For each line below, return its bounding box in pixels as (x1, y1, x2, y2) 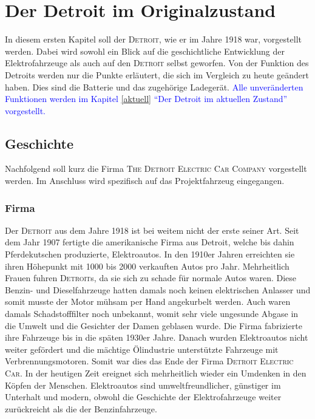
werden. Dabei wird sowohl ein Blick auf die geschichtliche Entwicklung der (5, 44, 285, 57)
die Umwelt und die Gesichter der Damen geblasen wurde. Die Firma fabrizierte (5, 319, 302, 332)
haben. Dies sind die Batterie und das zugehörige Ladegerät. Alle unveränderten (5, 80, 303, 93)
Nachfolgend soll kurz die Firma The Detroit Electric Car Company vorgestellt (5, 162, 307, 175)
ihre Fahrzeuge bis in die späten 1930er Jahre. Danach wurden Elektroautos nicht (5, 331, 308, 344)
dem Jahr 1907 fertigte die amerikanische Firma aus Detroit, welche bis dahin (5, 236, 294, 248)
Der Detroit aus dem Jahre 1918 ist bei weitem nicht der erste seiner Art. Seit (5, 223, 299, 236)
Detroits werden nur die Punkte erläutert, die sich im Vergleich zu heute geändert (5, 68, 309, 81)
